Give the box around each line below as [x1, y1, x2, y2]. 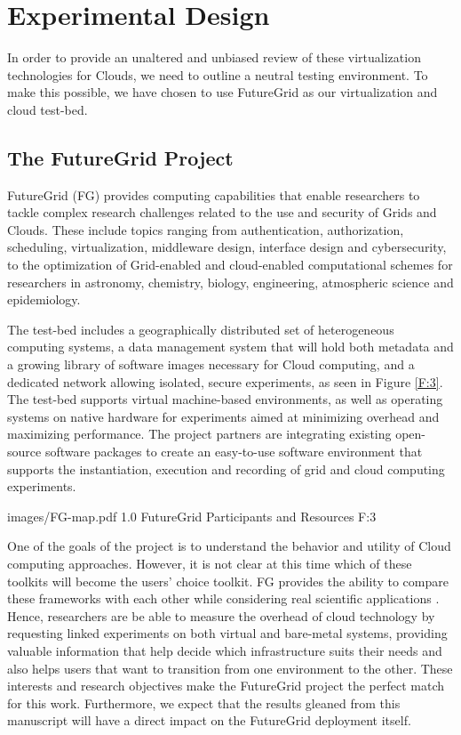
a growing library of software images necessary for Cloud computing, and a [7, 355, 415, 374]
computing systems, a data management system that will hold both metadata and [7, 337, 454, 356]
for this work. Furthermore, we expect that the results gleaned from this [7, 693, 401, 712]
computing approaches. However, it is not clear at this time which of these [7, 553, 412, 572]
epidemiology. [7, 290, 81, 309]
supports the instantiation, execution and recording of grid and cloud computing [7, 459, 445, 478]
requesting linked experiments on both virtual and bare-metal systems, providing [7, 624, 448, 642]
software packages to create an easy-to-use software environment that [44, 442, 423, 461]
